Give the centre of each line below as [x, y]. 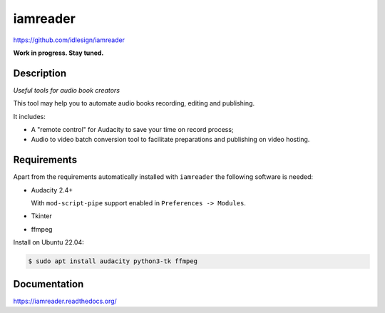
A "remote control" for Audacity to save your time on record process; [133, 130]
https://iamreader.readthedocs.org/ [65, 301]
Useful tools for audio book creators [67, 90]
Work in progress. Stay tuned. [58, 53]
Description [40, 73]
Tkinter [42, 216]
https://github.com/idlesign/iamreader [69, 40]
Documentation [48, 284]
